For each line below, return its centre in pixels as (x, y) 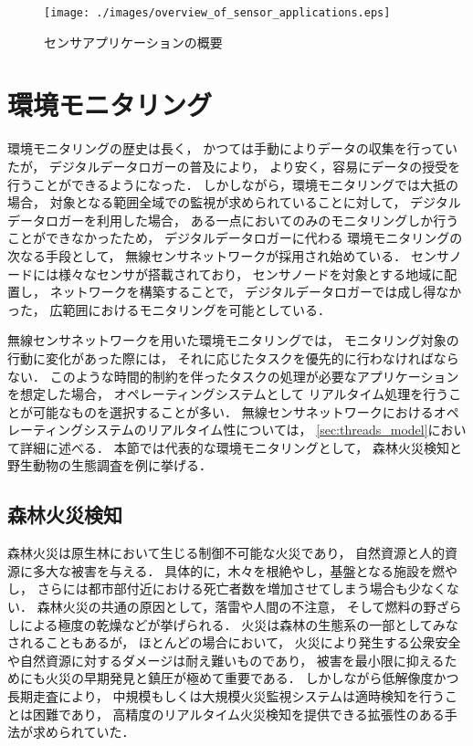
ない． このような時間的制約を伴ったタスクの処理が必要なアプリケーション (233, 376)
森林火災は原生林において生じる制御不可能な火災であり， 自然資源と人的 (226, 553)
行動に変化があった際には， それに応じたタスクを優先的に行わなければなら (233, 357)
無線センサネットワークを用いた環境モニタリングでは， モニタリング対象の (233, 340)
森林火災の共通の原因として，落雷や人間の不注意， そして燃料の (230, 607)
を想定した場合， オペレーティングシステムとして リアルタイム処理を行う (228, 394)
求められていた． (84, 732)
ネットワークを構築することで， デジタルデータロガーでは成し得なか (256, 292)
